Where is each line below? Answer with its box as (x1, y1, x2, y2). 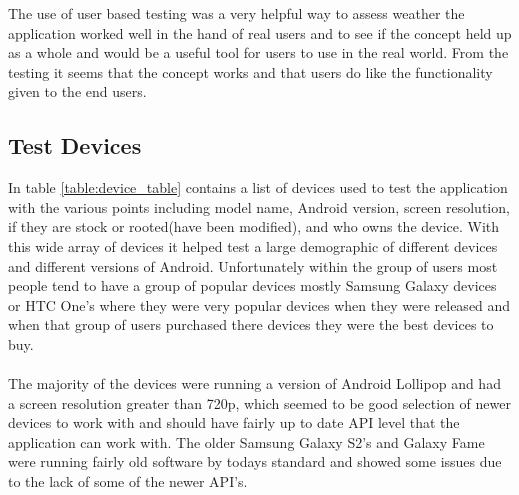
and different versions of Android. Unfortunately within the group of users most (8, 255, 498, 276)
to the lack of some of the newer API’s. (8, 471, 248, 492)
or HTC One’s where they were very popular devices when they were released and (8, 294, 511, 315)
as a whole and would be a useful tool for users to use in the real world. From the (8, 42, 509, 63)
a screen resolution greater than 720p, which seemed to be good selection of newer (8, 392, 511, 413)
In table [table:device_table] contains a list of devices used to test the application (8, 177, 508, 198)
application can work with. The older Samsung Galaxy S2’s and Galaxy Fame (8, 431, 485, 452)
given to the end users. (8, 81, 147, 102)
